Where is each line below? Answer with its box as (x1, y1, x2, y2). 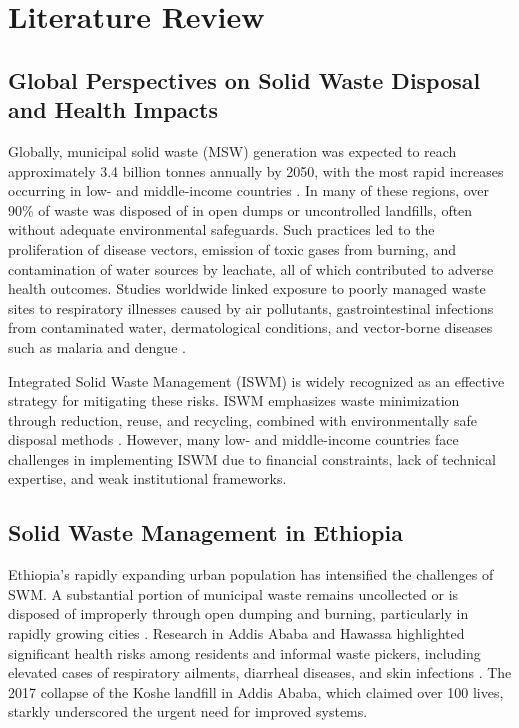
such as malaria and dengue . (8, 336, 186, 357)
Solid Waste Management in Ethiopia (8, 517, 403, 548)
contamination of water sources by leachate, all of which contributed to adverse (8, 258, 494, 279)
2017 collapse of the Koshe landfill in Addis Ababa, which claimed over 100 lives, (8, 681, 504, 702)
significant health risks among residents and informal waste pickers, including (8, 642, 481, 663)
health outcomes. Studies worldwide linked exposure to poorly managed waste (8, 278, 486, 299)
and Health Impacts (8, 94, 218, 125)
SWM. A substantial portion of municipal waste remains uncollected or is (8, 583, 459, 604)
